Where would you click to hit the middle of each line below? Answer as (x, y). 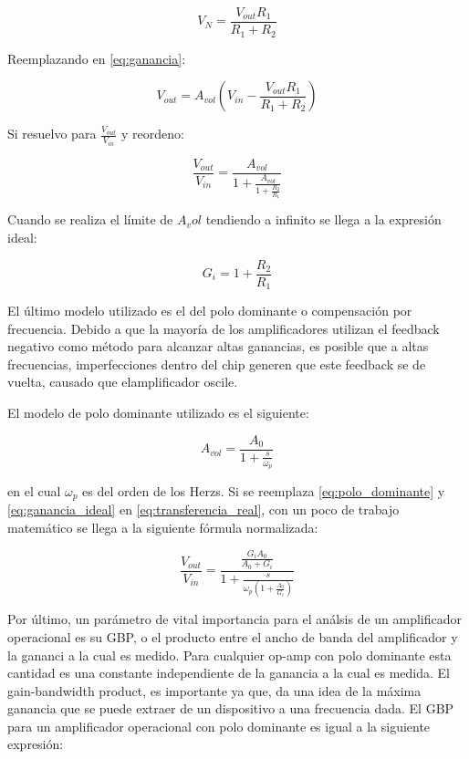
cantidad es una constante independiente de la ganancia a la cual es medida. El (229, 673)
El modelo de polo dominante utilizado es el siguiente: (158, 413)
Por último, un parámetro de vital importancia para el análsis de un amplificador (235, 619)
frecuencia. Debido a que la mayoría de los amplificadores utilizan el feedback (224, 328)
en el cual (34, 490)
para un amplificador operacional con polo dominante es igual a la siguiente (219, 726)
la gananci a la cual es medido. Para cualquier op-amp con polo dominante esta (229, 655)
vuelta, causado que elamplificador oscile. (123, 382)
